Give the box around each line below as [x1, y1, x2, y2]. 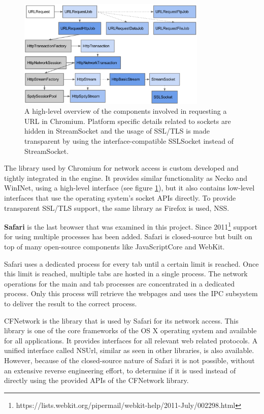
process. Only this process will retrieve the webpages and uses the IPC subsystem [4, 288, 258, 299]
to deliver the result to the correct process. [4, 298, 137, 308]
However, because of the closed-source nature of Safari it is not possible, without [4, 355, 255, 365]
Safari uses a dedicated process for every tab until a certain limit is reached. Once [4, 258, 259, 269]
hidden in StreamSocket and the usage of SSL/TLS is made [24, 125, 210, 136]
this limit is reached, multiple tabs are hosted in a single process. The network [4, 268, 248, 279]
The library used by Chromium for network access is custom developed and [4, 163, 239, 173]
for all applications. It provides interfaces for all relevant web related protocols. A [4, 335, 258, 345]
